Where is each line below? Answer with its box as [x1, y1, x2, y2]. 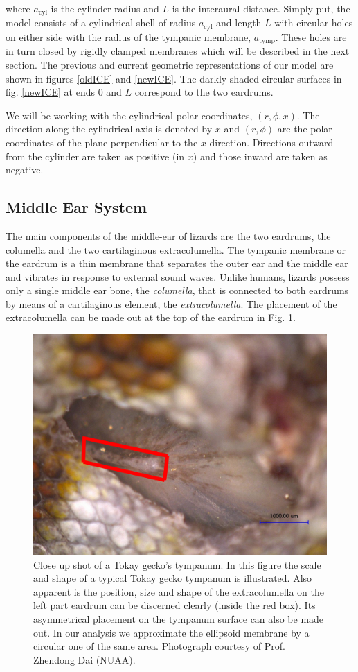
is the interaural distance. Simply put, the [172, 1, 350, 15]
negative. [6, 162, 44, 177]
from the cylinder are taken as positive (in [6, 148, 185, 163]
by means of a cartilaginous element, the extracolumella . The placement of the [6, 296, 337, 311]
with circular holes [274, 15, 353, 30]
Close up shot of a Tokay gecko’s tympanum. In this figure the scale [33, 557, 321, 571]
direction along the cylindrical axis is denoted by [6, 121, 213, 136]
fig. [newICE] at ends [6, 85, 96, 99]
